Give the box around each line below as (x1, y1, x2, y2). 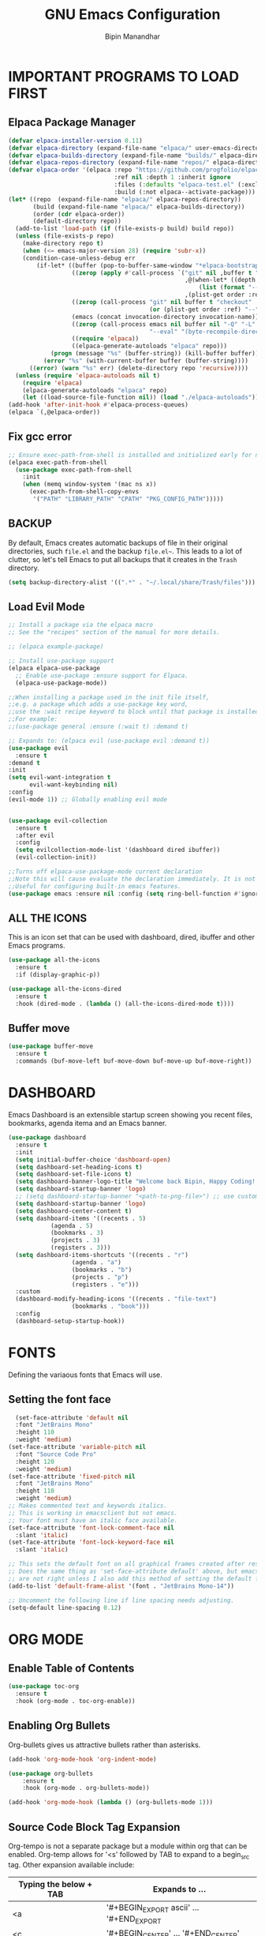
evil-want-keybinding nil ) (28, 781, 118, 789)
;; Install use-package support (8, 657, 114, 665)
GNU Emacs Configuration (44, 6, 221, 24)
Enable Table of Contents (8, 1661, 135, 1675)
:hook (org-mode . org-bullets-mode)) (22, 1784, 150, 1792)
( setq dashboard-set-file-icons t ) (15, 1170, 132, 1178)
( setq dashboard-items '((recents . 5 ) (15, 1214, 147, 1222)
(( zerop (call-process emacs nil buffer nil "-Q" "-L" (71, 320, 256, 328)
